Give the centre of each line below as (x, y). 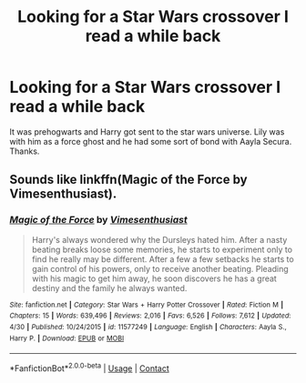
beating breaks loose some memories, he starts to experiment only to (162, 249)
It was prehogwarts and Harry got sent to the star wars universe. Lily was (147, 131)
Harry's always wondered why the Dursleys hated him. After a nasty (159, 239)
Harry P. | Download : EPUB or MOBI (67, 338)
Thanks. (25, 151)
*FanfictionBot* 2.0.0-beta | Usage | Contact (90, 368)
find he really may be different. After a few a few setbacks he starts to (163, 259)
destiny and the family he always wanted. (109, 287)
